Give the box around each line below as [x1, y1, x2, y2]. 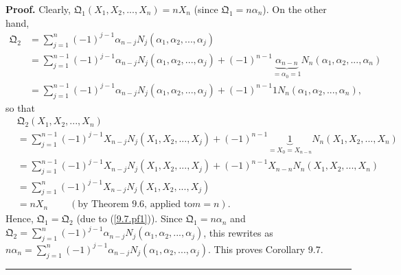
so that [5, 100, 35, 115]
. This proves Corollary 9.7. [208, 241, 323, 256]
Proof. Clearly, [5, 2, 71, 16]
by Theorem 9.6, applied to [78, 200, 193, 210]
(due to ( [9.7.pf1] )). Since [76, 211, 183, 226]
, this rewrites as [203, 225, 273, 239]
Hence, [5, 211, 34, 226]
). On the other [262, 2, 327, 16]
